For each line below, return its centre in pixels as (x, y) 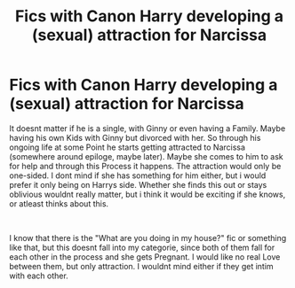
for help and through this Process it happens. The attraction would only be (145, 166)
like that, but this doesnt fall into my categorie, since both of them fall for (142, 247)
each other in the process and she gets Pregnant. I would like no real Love (145, 257)
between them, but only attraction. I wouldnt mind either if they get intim (141, 266)
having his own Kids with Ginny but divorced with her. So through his (135, 137)
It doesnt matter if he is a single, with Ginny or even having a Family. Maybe (147, 128)
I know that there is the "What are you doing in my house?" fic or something (148, 237)
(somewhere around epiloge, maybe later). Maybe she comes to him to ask (146, 156)
